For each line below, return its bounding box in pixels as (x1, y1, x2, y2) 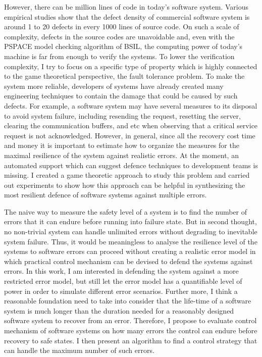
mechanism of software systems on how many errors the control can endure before (4, 325, 257, 335)
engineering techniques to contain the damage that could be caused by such (4, 90, 238, 101)
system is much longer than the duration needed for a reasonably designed (4, 305, 234, 316)
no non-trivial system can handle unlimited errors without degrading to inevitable (4, 226, 257, 237)
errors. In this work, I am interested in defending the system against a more (4, 266, 239, 276)
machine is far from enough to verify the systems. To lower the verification (4, 50, 235, 61)
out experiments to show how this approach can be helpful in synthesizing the (4, 179, 245, 190)
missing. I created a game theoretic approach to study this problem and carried (4, 170, 250, 180)
